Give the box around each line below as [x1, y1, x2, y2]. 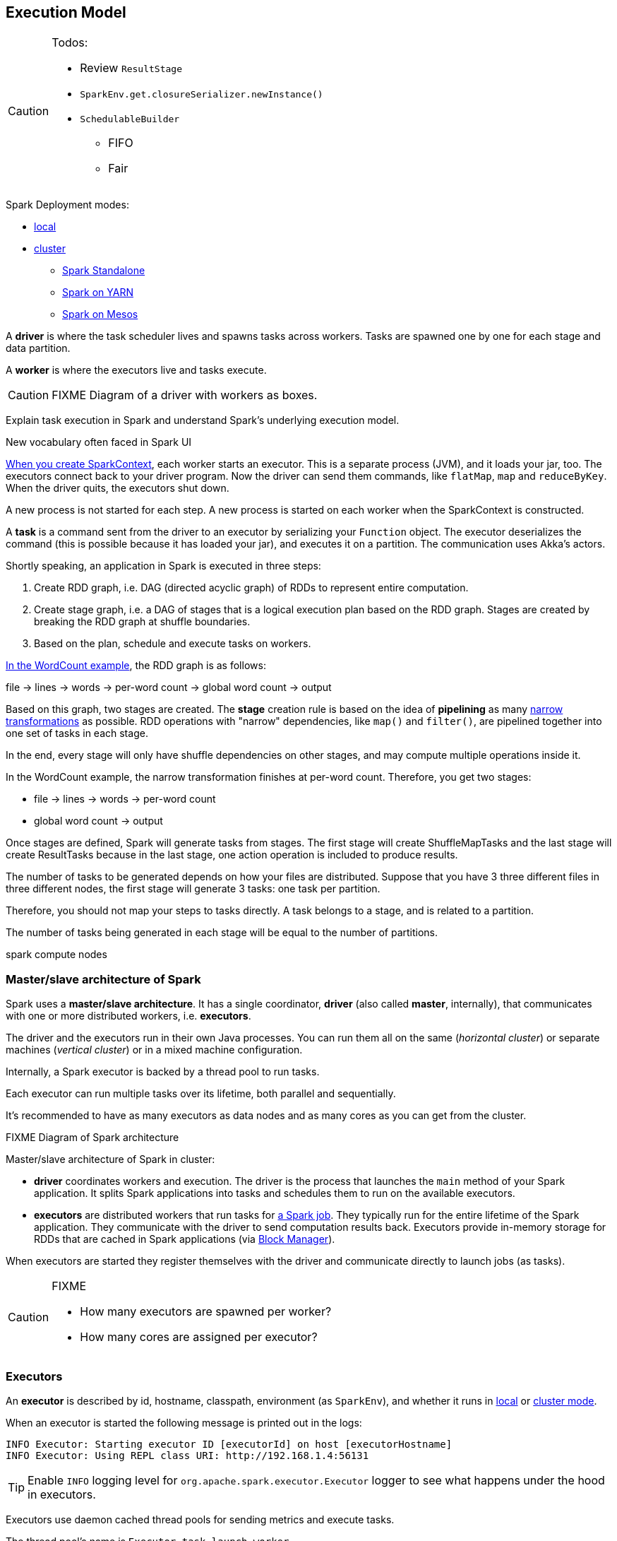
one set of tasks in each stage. [6, 727, 148, 740]
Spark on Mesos [62, 308, 138, 321]
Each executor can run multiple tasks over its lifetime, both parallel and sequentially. [6, 1087, 396, 1100]
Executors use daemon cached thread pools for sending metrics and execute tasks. [6, 1513, 395, 1525]
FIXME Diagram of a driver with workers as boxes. [52, 388, 318, 403]
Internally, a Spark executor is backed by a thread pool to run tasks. [6, 1065, 320, 1078]
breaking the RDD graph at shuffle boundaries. [34, 615, 251, 628]
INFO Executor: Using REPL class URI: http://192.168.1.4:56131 [6, 1449, 369, 1461]
